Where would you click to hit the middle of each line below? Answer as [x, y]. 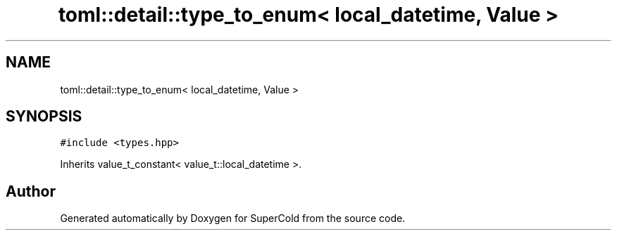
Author [31, 191]
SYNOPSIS [44, 117]
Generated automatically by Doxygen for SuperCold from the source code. [233, 218]
